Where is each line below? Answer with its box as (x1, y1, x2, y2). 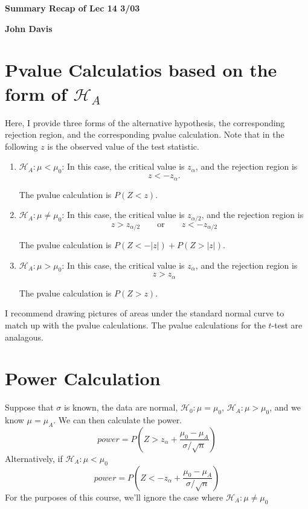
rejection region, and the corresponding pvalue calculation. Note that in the (5, 128, 284, 141)
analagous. (5, 330, 43, 343)
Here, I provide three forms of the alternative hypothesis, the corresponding (5, 116, 285, 129)
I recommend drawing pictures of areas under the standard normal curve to (5, 307, 284, 319)
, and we (269, 401, 301, 414)
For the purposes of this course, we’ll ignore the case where (5, 490, 223, 503)
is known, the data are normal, (63, 401, 178, 414)
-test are (271, 319, 303, 331)
